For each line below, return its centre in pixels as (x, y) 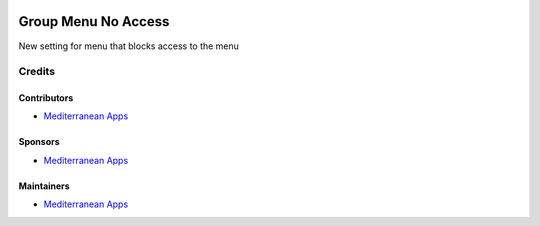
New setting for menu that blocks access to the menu (129, 46)
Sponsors (39, 142)
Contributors (46, 98)
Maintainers (44, 186)
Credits (36, 72)
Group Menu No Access (94, 21)
